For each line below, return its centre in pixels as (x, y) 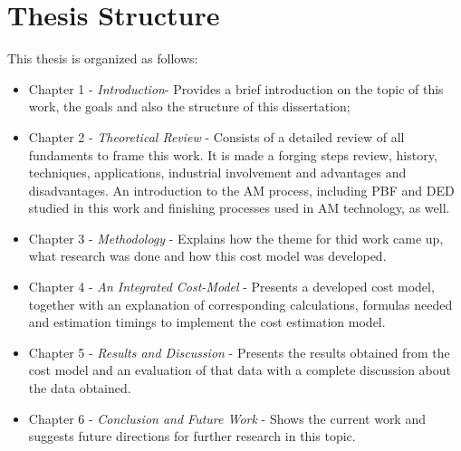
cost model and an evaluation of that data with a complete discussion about (240, 370)
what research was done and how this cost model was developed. (207, 256)
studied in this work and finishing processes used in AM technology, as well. (239, 208)
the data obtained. (80, 388)
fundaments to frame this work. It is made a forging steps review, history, (233, 154)
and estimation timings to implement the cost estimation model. (207, 322)
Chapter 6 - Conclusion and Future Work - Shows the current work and (227, 418)
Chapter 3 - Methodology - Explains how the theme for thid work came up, (236, 238)
